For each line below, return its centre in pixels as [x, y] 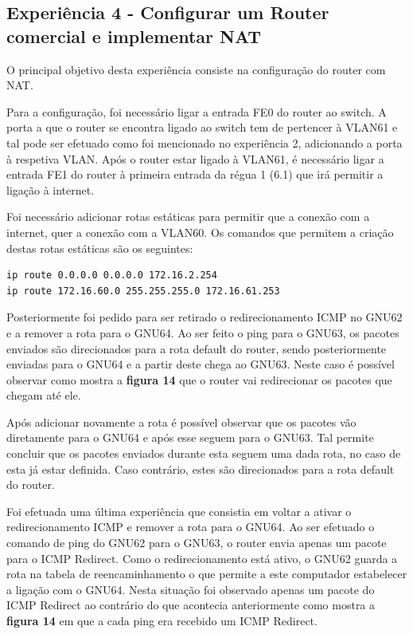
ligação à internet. [51, 189]
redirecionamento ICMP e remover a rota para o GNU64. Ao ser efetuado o [191, 527]
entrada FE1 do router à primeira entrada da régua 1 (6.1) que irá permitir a [195, 174]
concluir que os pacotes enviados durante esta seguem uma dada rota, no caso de [204, 453]
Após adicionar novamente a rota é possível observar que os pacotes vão [181, 421]
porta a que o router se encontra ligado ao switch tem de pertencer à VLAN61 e [202, 127]
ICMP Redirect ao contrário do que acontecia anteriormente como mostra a [191, 605]
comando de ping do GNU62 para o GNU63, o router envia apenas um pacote [197, 543]
